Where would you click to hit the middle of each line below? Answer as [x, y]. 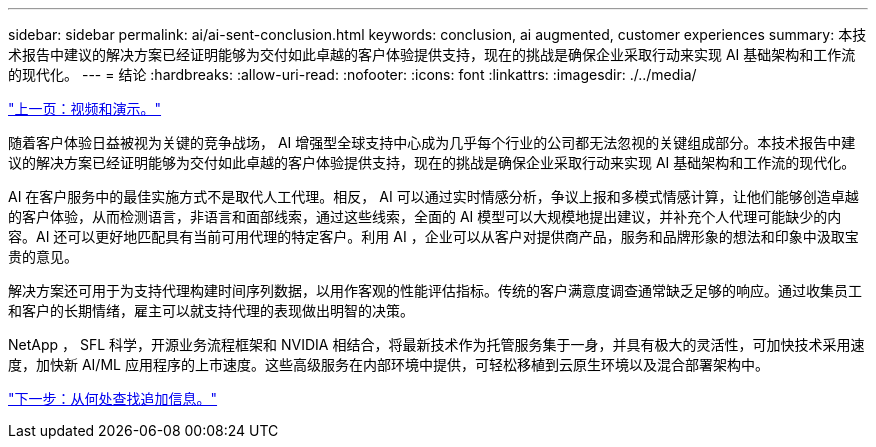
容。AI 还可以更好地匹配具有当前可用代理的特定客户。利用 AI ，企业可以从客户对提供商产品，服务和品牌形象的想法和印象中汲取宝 [433, 236]
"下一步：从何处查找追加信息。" [113, 398]
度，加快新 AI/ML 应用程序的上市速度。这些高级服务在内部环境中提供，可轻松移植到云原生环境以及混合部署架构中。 [388, 364]
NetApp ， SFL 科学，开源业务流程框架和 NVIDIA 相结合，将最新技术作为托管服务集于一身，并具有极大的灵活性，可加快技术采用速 [436, 344]
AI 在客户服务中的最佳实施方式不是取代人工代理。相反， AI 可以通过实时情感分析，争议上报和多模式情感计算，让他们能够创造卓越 [433, 196]
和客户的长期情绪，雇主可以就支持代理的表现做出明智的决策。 [211, 310]
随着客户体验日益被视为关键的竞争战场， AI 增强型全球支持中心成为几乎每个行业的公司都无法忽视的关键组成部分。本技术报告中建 [432, 142]
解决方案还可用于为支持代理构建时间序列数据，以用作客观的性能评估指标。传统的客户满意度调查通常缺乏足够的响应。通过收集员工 [435, 290]
